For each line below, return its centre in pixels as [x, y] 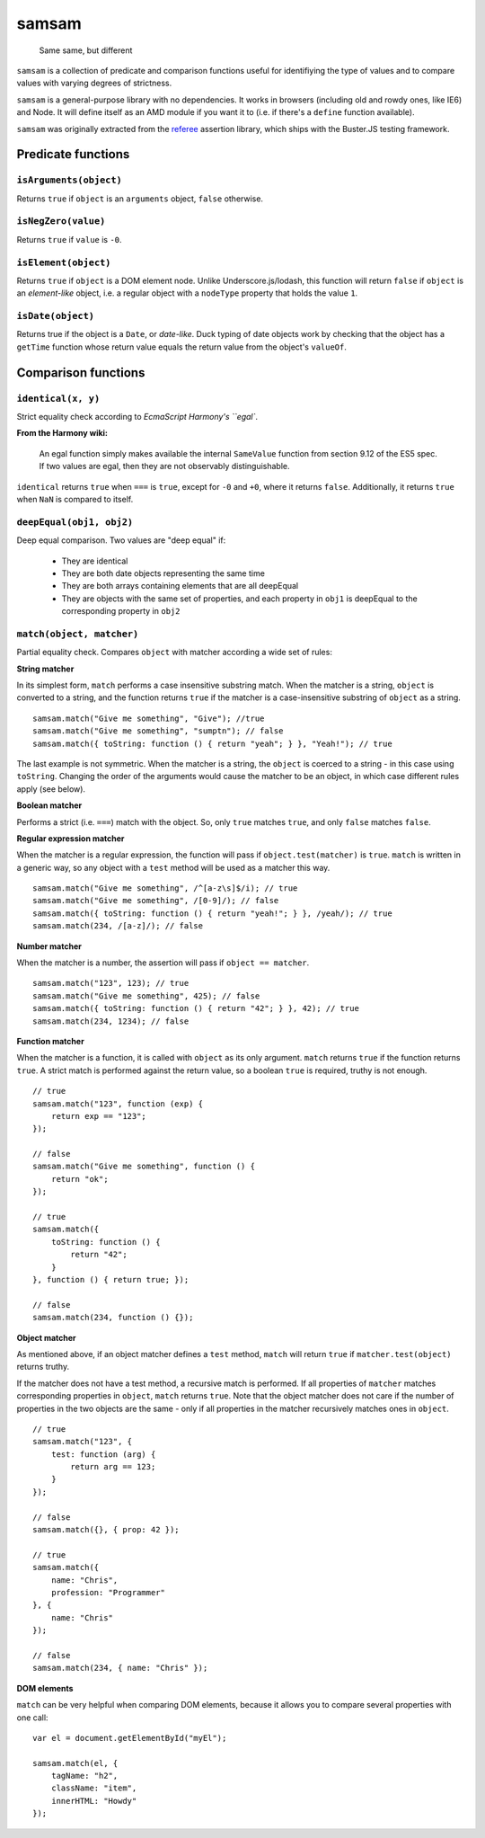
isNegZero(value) [61, 222]
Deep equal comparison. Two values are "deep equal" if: [121, 540]
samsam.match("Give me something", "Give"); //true [149, 718]
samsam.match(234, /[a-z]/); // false [118, 926]
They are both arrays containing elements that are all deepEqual [180, 586]
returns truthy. [43, 1367]
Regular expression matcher [71, 838]
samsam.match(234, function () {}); [113, 1318]
